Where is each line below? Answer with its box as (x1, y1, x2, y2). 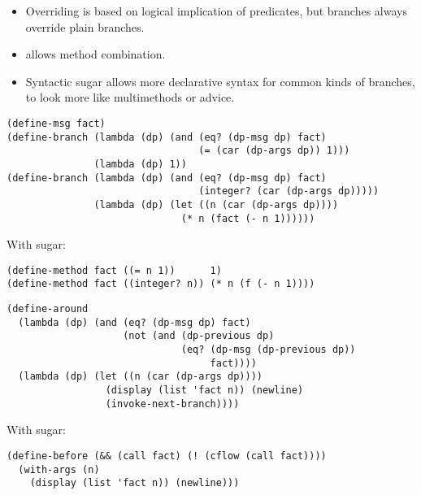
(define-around (7, 303, 89, 315)
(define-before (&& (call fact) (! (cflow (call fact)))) (7, 449, 327, 462)
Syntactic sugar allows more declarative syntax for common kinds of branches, (25, 72, 415, 89)
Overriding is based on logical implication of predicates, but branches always (25, 2, 407, 19)
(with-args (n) (18, 463, 100, 475)
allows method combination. (25, 46, 166, 63)
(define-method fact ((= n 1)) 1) (7, 264, 222, 276)
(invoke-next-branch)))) (105, 397, 240, 410)
